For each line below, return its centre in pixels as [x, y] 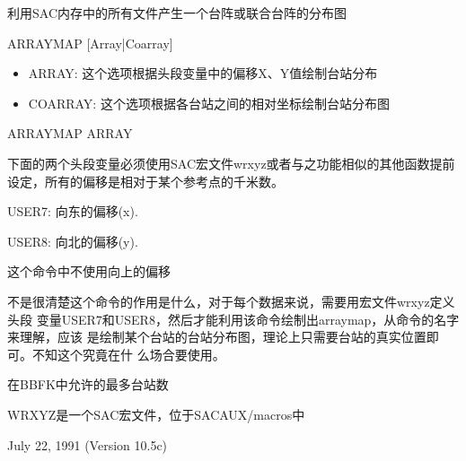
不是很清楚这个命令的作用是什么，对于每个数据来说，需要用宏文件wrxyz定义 [231, 301]
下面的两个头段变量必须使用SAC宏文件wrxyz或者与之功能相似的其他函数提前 [231, 163]
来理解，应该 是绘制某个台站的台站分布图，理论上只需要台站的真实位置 [217, 337]
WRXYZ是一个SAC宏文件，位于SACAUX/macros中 [156, 414]
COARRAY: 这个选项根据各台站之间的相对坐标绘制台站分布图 [209, 103]
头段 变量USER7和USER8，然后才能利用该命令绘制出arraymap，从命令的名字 [233, 319]
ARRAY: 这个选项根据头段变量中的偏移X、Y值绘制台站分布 [203, 73]
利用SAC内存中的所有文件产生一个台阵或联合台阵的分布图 [177, 13]
